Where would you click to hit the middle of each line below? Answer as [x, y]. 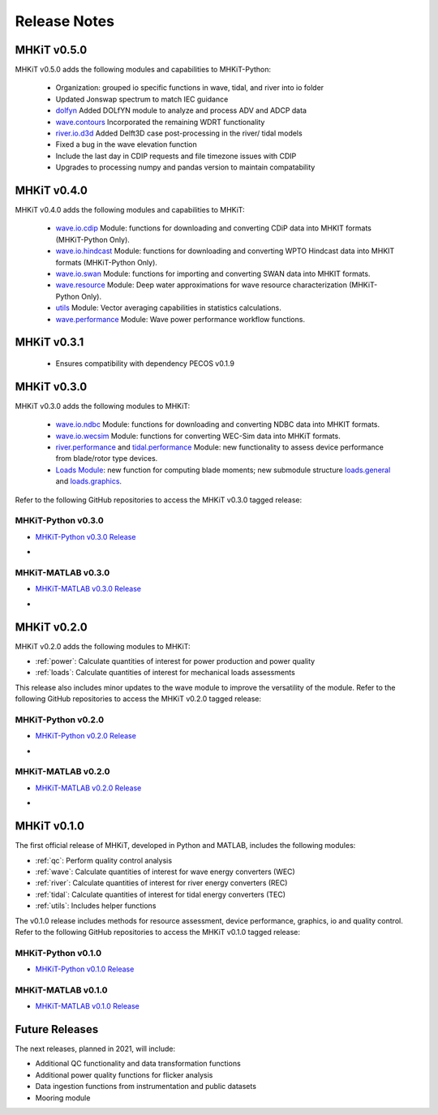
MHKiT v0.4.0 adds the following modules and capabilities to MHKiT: [130, 210]
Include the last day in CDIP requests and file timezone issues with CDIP [176, 156]
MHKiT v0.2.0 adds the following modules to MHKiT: [103, 646]
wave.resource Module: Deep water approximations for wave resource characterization [202, 285]
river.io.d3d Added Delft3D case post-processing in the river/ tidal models [179, 133]
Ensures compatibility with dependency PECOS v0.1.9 [145, 364]
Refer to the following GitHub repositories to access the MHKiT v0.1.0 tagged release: [157, 932]
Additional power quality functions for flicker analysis [124, 1074]
